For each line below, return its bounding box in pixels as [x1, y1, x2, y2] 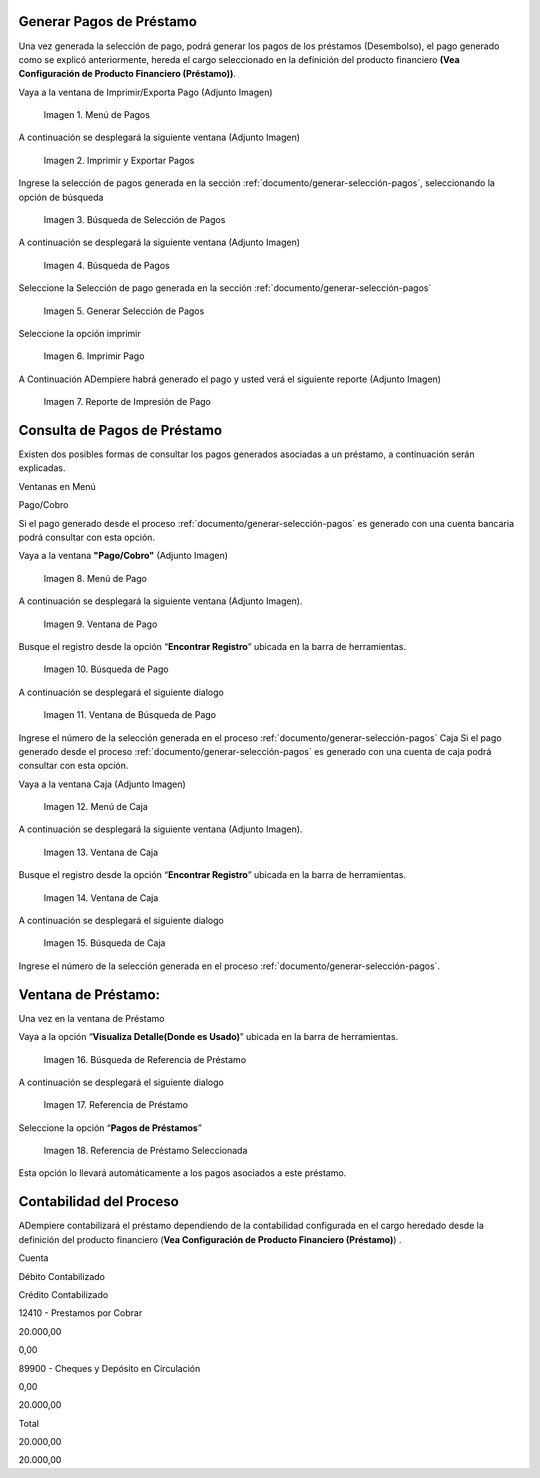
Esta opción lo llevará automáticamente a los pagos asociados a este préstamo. [18, 1167, 347, 1179]
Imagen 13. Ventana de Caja [43, 846, 159, 858]
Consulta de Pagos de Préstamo [18, 421, 223, 439]
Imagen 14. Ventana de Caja [43, 891, 159, 904]
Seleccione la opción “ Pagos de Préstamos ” [18, 1121, 202, 1134]
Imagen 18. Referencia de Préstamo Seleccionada [43, 1145, 248, 1157]
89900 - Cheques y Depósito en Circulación [18, 1362, 201, 1374]
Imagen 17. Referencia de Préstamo [43, 1099, 189, 1111]
